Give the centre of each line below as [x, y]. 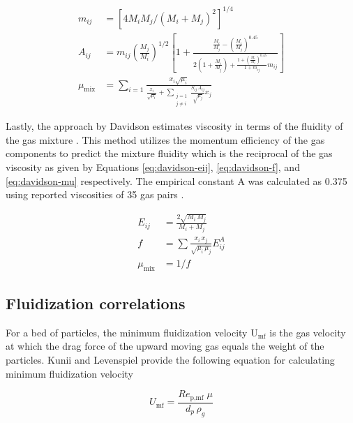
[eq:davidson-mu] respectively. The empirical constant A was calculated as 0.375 [176, 180]
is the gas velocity [308, 332]
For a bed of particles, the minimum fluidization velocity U [132, 332]
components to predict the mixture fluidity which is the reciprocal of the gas [169, 153]
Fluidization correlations [96, 303]
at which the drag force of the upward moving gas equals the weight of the [165, 346]
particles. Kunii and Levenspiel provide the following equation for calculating [170, 360]
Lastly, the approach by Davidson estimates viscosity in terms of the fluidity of [174, 126]
